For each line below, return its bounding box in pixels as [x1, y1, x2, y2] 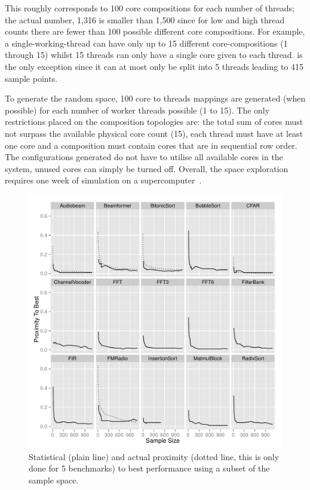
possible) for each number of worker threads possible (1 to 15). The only [5, 103, 270, 116]
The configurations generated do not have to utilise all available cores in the [5, 151, 283, 163]
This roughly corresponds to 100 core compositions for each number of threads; [5, 2, 294, 14]
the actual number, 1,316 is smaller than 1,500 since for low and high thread [5, 13, 285, 26]
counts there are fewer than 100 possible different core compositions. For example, [5, 25, 305, 38]
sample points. [5, 72, 58, 84]
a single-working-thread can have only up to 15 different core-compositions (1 [5, 36, 288, 49]
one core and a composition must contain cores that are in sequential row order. [5, 139, 297, 151]
